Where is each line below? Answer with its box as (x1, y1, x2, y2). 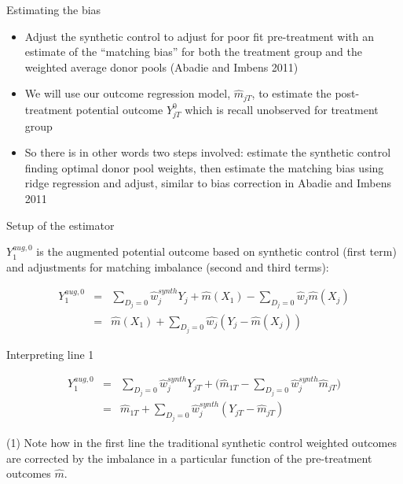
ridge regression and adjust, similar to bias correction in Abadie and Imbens (24, 175, 392, 191)
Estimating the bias (6, 2, 101, 17)
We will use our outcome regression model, (24, 85, 231, 102)
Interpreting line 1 (6, 345, 94, 362)
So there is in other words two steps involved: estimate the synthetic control (24, 144, 391, 161)
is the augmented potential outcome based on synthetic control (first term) (36, 243, 397, 260)
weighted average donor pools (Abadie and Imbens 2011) (24, 58, 299, 75)
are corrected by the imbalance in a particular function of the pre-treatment (6, 449, 372, 466)
